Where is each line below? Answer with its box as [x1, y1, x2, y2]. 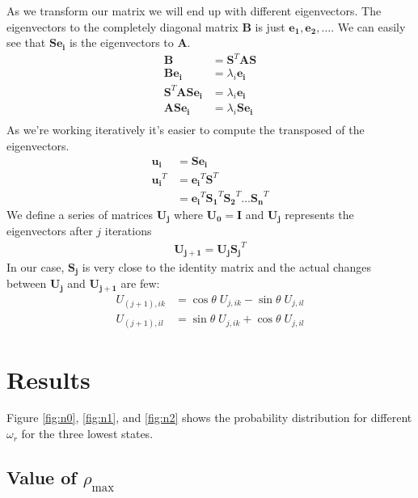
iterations [104, 222, 152, 239]
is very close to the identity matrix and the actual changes [82, 259, 372, 275]
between [6, 275, 47, 292]
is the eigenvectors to [69, 34, 174, 51]
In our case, [6, 259, 65, 275]
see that [6, 34, 46, 51]
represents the [285, 205, 354, 222]
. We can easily [331, 18, 406, 35]
